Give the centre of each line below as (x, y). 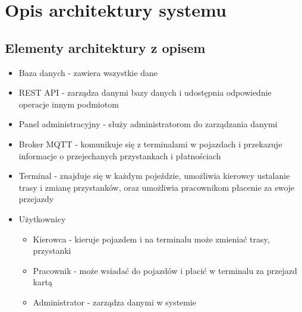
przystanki (52, 250)
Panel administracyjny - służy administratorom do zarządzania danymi (148, 124)
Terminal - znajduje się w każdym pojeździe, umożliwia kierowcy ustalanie (154, 176)
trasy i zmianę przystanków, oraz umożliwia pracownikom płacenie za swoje (157, 187)
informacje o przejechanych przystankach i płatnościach (120, 155)
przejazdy (36, 199)
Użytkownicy (42, 218)
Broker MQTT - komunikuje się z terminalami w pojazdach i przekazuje (150, 144)
